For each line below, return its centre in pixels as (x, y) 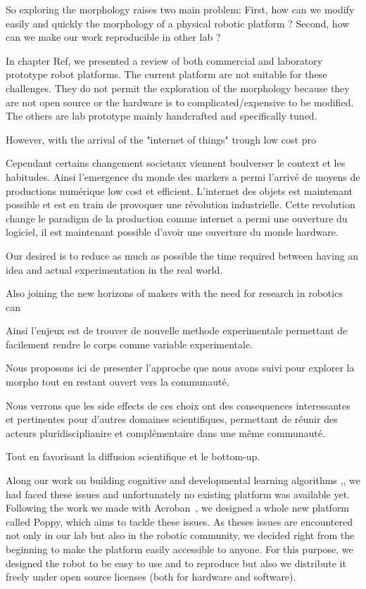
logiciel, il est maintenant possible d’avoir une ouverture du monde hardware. (172, 232)
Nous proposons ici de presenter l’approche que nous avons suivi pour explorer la (180, 368)
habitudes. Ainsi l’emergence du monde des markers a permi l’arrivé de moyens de (183, 176)
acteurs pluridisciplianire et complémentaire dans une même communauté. (165, 432)
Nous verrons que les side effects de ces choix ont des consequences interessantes (178, 405)
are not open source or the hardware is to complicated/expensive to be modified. (180, 102)
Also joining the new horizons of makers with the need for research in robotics (174, 293)
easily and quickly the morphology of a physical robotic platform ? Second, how (178, 23)
